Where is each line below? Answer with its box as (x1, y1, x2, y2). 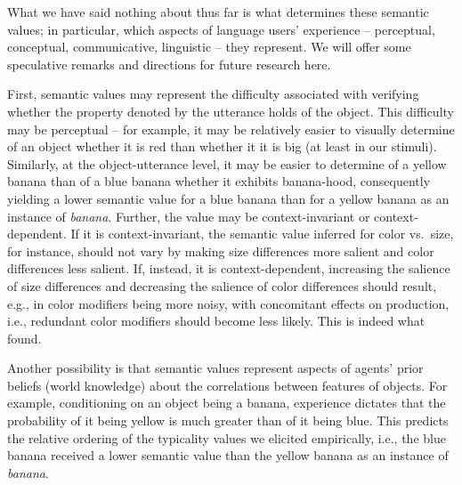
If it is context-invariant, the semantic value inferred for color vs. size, (70, 224, 454, 243)
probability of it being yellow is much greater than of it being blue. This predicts (7, 411, 449, 430)
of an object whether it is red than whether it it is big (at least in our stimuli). (7, 137, 437, 156)
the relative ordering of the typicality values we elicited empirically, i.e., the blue (7, 428, 446, 447)
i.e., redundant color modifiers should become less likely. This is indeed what (7, 311, 426, 330)
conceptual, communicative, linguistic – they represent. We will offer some (7, 37, 411, 56)
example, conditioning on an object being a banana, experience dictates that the (7, 393, 446, 412)
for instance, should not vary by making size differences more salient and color (7, 241, 434, 260)
